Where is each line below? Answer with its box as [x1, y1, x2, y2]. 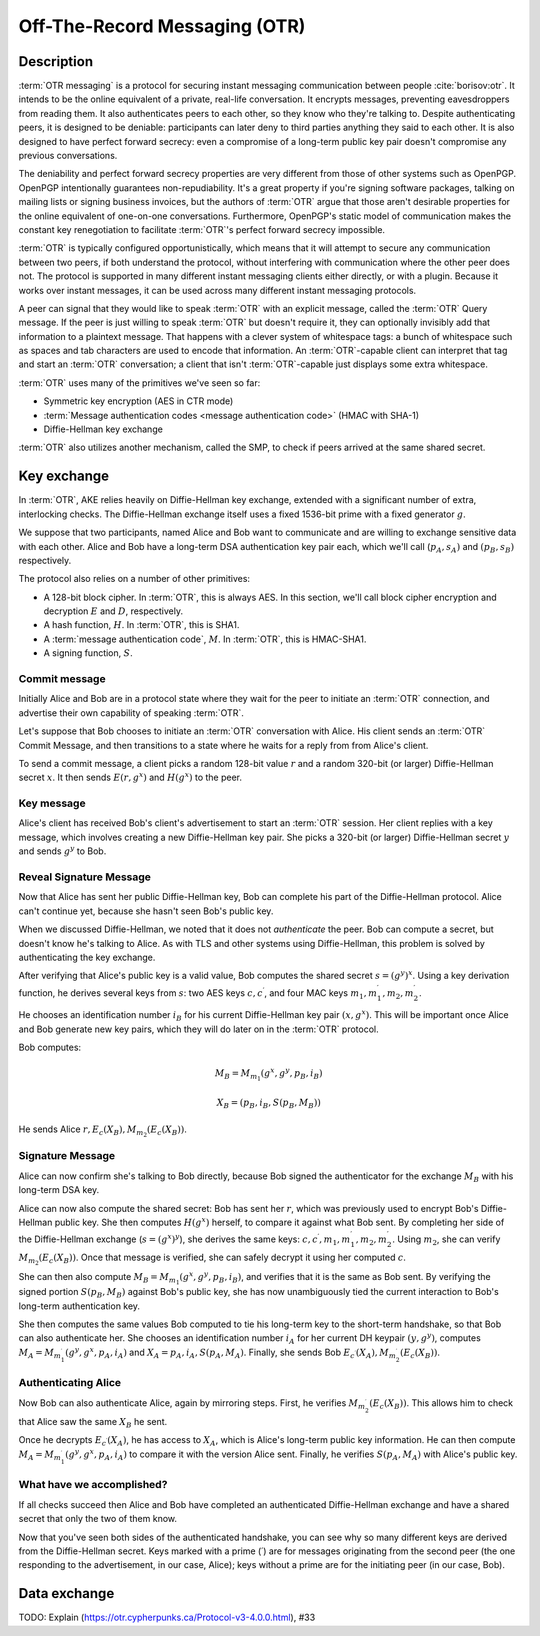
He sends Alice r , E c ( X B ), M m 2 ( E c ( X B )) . [18, 1123, 187, 1139]
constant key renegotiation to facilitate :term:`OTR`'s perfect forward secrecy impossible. [18, 223, 385, 235]
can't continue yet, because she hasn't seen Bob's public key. [18, 905, 274, 917]
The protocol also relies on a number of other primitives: [18, 573, 250, 585]
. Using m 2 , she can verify [391, 1233, 501, 1247]
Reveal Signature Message [18, 870, 152, 884]
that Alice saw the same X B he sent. [18, 1416, 168, 1430]
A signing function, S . [43, 647, 134, 659]
